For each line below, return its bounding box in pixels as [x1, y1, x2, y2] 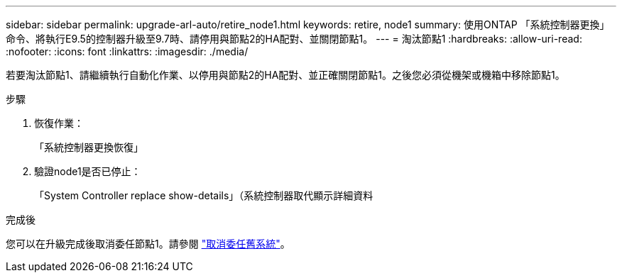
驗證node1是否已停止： [34, 165, 141, 177]
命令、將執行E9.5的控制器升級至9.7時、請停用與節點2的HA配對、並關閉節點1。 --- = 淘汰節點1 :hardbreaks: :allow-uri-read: [6, 33, 582, 45]
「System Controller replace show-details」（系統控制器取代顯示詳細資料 [34, 189, 373, 201]
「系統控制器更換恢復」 [34, 141, 143, 153]
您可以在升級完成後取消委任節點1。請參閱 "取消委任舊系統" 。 [6, 238, 290, 250]
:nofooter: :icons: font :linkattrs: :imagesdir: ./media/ [6, 45, 249, 57]
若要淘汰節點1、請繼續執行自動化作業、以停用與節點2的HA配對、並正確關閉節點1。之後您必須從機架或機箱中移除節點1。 [6, 69, 565, 81]
